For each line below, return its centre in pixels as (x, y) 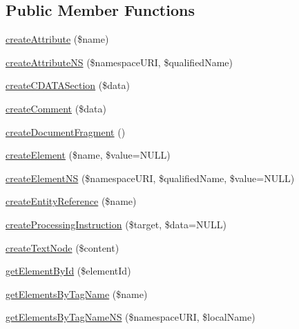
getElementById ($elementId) (68, 271)
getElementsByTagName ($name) (77, 293)
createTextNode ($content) (62, 247)
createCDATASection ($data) (68, 85)
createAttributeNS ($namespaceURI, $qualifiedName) (119, 62)
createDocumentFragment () (66, 131)
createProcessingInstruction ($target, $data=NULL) (116, 224)
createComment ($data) (56, 108)
